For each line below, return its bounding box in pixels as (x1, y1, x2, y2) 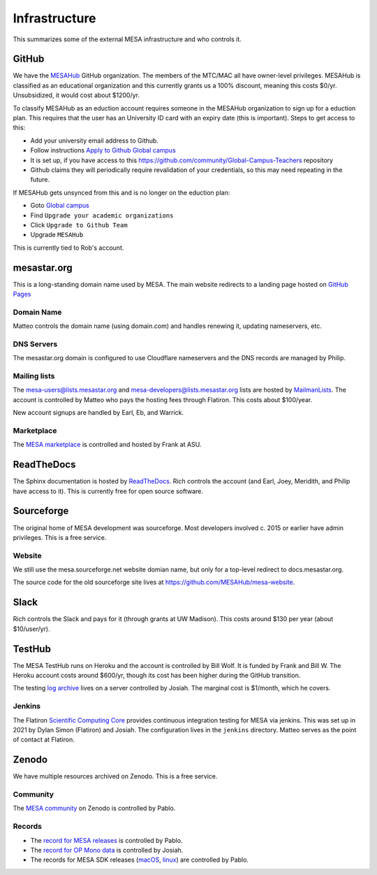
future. (30, 176, 50, 184)
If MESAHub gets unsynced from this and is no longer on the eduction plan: (13, 188, 230, 197)
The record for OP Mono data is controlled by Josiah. (30, 846, 184, 854)
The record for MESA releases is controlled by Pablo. (30, 836, 183, 844)
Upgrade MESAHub (30, 231, 84, 239)
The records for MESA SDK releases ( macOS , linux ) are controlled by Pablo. (30, 855, 249, 864)
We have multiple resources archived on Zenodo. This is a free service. (13, 772, 218, 781)
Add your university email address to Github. (30, 136, 158, 145)
